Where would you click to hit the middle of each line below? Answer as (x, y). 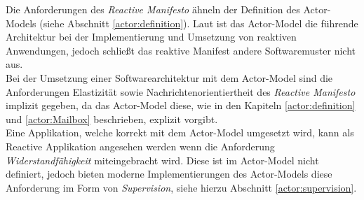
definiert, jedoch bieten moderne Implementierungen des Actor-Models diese (169, 174)
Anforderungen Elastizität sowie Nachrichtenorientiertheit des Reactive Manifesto (181, 91)
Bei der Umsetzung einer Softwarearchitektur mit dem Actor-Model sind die (169, 77)
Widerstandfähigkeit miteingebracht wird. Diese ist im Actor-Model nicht (162, 160)
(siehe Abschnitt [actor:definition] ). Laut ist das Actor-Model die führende (199, 23)
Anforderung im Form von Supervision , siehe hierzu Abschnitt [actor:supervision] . (181, 187)
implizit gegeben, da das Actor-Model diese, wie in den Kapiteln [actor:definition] (181, 105)
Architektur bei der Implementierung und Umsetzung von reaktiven (151, 37)
